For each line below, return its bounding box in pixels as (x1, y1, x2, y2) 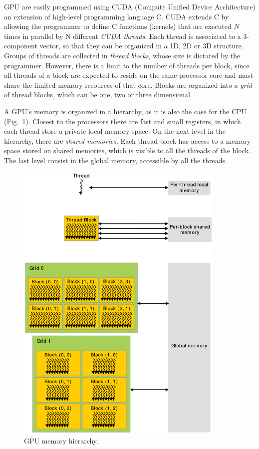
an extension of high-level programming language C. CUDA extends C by (4, 11, 229, 21)
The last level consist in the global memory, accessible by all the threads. (4, 155, 227, 165)
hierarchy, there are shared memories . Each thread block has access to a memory (4, 135, 251, 146)
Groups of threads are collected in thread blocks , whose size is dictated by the (4, 50, 241, 60)
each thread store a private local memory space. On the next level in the (4, 126, 226, 136)
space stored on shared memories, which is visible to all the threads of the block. (4, 145, 251, 156)
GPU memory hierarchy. (24, 435, 98, 446)
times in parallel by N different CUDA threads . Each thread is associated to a (4, 30, 241, 41)
